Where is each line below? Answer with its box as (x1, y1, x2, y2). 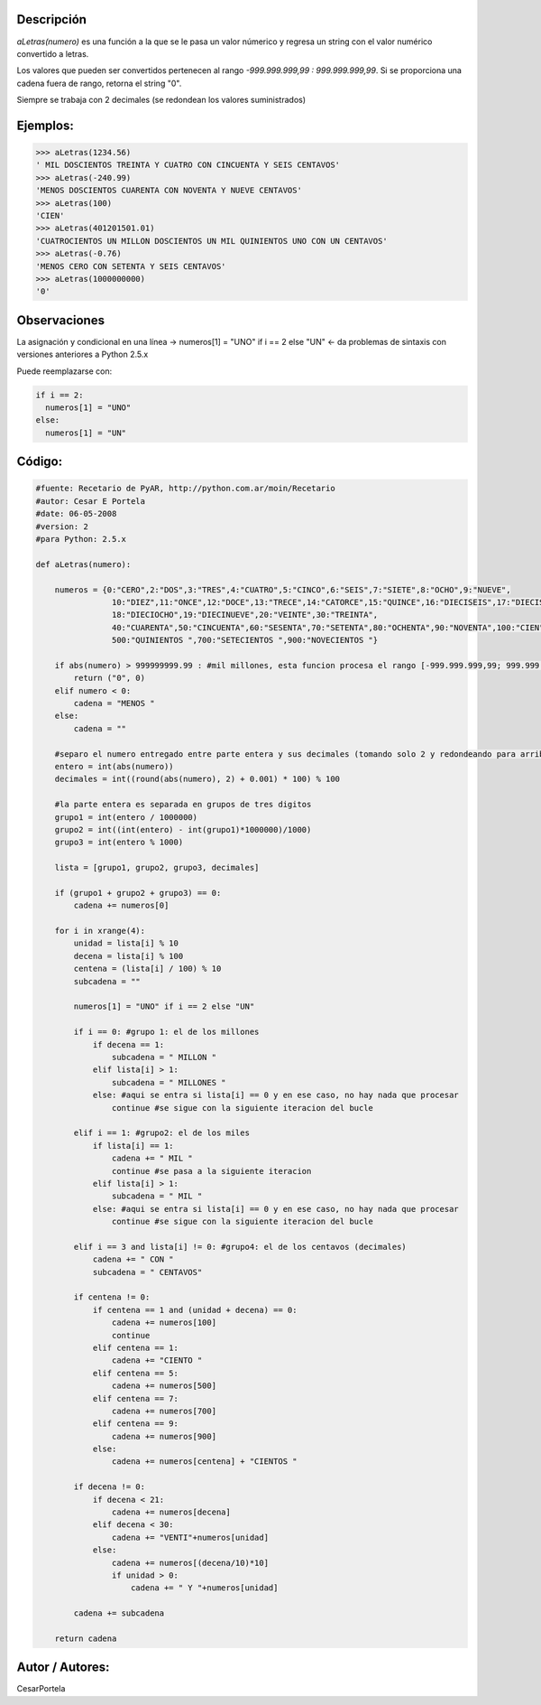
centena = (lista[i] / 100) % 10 (73, 964, 222, 974)
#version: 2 (35, 521, 89, 532)
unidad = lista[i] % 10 (73, 938, 179, 948)
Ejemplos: (16, 117, 74, 133)
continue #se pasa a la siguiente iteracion (111, 1166, 312, 1176)
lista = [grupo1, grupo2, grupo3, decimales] (54, 862, 260, 873)
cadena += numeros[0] (73, 900, 170, 911)
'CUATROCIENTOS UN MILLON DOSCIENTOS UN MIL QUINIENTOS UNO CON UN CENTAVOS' (35, 236, 388, 246)
